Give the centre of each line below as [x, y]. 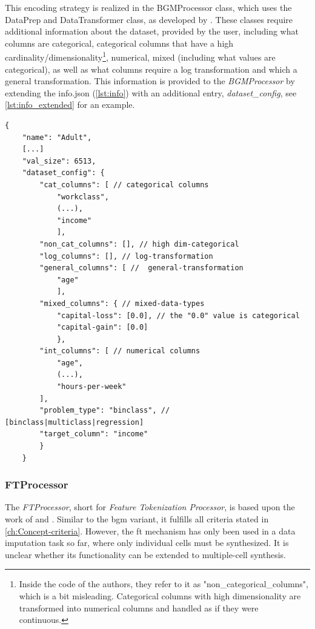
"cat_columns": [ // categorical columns [124, 185]
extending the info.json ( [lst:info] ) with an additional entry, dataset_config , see [151, 92]
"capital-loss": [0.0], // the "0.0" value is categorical [178, 315]
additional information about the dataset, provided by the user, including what [152, 31]
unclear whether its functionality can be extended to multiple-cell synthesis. [145, 554]
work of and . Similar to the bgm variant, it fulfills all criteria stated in [137, 519]
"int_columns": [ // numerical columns [120, 351]
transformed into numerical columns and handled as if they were [139, 607]
